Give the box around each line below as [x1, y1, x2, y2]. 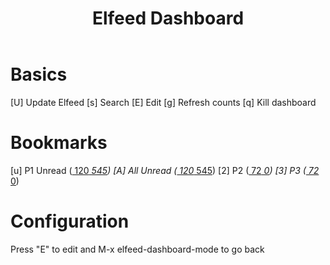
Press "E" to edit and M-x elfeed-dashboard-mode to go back [10, 243, 265, 255]
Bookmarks [10, 132, 108, 154]
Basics [10, 63, 68, 86]
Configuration [10, 210, 130, 233]
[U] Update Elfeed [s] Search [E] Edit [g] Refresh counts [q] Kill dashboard [10, 96, 317, 108]
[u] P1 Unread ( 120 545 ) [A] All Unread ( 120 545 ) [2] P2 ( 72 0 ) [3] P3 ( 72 [10, 164, 320, 176]
